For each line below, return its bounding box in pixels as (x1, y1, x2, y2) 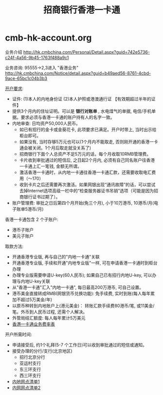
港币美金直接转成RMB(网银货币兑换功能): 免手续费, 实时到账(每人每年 (12, 290, 151, 296)
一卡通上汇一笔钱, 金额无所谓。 (19, 163, 82, 169)
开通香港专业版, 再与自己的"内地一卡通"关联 (12, 254, 100, 259)
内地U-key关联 (20, 278, 50, 284)
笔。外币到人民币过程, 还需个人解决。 (12, 309, 88, 315)
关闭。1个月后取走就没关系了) (32, 145, 91, 151)
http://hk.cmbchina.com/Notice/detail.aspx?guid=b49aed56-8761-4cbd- (5, 70, 151, 76)
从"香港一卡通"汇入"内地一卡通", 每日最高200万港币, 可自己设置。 (12, 284, 144, 290)
